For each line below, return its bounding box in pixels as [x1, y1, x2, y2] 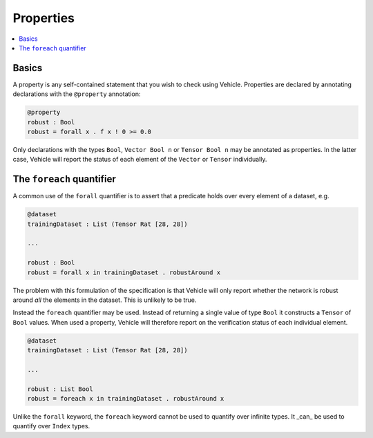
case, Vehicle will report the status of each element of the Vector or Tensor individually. [12, 155, 267, 164]
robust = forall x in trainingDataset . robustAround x [27, 268, 221, 276]
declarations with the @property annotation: [12, 90, 141, 98]
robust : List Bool [27, 385, 93, 393]
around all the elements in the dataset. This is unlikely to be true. [12, 296, 197, 304]
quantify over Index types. [12, 422, 90, 430]
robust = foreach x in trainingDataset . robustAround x [27, 394, 224, 403]
